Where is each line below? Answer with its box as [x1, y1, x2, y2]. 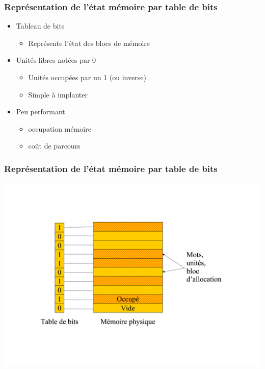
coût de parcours [28, 140, 81, 151]
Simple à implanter [28, 89, 88, 100]
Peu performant [16, 106, 65, 117]
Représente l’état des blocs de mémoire [28, 37, 150, 48]
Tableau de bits [16, 20, 65, 31]
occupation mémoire [28, 123, 91, 134]
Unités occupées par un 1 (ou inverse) [28, 72, 146, 82]
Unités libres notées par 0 [16, 55, 96, 65]
